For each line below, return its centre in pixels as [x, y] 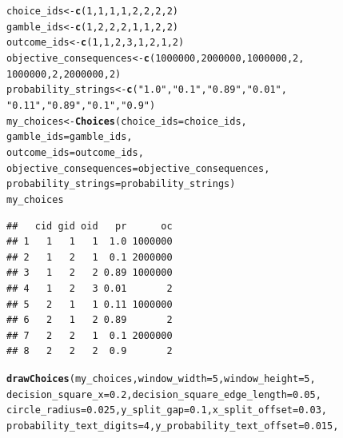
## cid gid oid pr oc [90, 226]
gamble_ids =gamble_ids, [70, 137]
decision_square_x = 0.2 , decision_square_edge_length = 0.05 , [164, 394]
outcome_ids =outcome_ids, [75, 152]
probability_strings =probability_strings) [121, 184]
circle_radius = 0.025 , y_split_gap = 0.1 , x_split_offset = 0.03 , [167, 410]
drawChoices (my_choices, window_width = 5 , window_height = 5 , [161, 378]
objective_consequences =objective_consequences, [138, 168]
